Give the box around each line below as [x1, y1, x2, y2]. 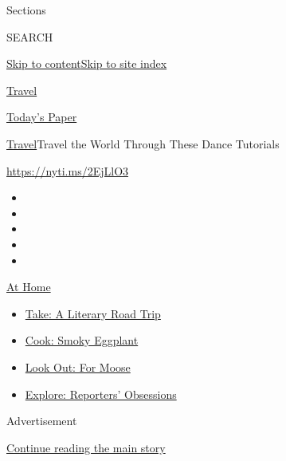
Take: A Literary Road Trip [25, 305, 161, 321]
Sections [6, 2, 46, 18]
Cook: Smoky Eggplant [25, 332, 139, 349]
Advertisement [6, 412, 77, 429]
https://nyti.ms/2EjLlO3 [6, 162, 129, 179]
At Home [6, 278, 51, 295]
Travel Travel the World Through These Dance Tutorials [6, 135, 280, 152]
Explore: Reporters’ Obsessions [25, 385, 177, 402]
